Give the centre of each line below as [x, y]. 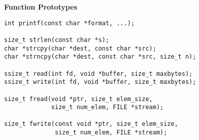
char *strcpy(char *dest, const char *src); [80, 48]
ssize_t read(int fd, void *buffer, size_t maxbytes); [98, 74]
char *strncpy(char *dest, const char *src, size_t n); [100, 57]
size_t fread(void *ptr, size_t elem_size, [78, 99]
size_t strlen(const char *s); [57, 40]
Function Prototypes [41, 7]
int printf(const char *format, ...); [69, 23]
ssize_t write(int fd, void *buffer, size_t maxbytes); [100, 82]
